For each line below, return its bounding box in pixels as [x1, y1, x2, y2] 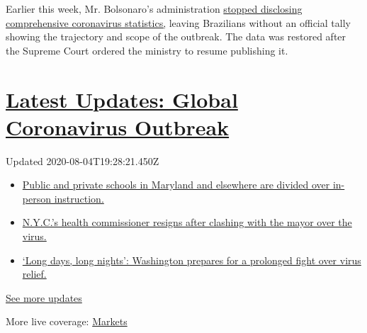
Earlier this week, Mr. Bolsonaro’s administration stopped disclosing [6, 1, 303, 16]
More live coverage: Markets [6, 314, 128, 329]
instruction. [54, 191, 104, 205]
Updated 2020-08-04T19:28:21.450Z [6, 153, 159, 168]
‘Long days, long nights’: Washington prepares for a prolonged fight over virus [22, 252, 361, 267]
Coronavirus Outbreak [6, 112, 230, 141]
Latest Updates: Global [6, 84, 238, 113]
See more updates [6, 290, 82, 305]
